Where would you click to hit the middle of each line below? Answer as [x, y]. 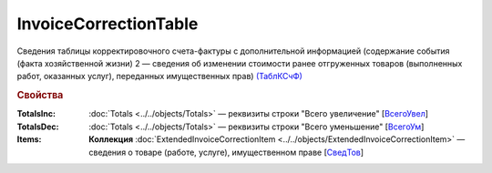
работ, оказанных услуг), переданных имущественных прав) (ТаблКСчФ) [159, 76]
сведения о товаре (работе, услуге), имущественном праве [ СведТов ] [226, 152]
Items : [29, 139]
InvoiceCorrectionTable [108, 24]
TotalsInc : [36, 114]
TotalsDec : [38, 127]
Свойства [40, 96]
